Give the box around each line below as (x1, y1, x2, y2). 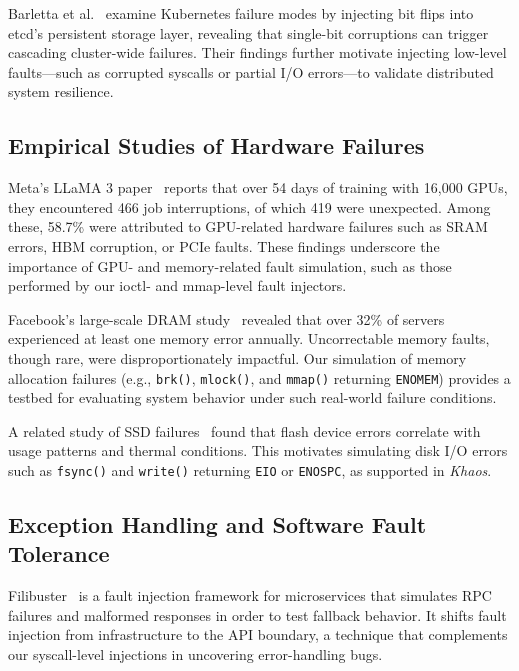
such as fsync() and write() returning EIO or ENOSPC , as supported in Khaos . (8, 459, 492, 480)
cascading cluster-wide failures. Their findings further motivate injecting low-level (8, 42, 507, 63)
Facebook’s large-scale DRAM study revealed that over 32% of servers (8, 308, 445, 329)
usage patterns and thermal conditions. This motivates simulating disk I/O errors (8, 440, 508, 461)
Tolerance (8, 538, 110, 569)
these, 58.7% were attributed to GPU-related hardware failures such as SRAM (8, 216, 488, 237)
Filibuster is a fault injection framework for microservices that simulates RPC (8, 585, 492, 606)
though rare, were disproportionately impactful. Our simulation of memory (8, 347, 467, 368)
